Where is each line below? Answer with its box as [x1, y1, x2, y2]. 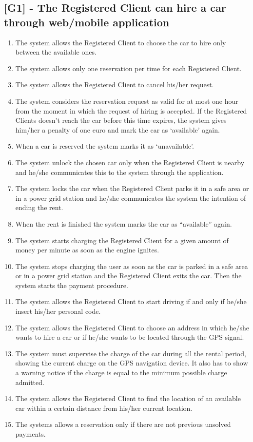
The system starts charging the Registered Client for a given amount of [15, 235, 229, 245]
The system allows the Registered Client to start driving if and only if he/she [15, 296, 247, 307]
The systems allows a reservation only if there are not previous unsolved [15, 419, 231, 429]
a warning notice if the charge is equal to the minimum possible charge [15, 367, 227, 378]
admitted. [15, 377, 44, 387]
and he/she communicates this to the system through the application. [15, 167, 224, 177]
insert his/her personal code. [15, 306, 101, 316]
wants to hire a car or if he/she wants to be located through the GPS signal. [15, 332, 244, 342]
